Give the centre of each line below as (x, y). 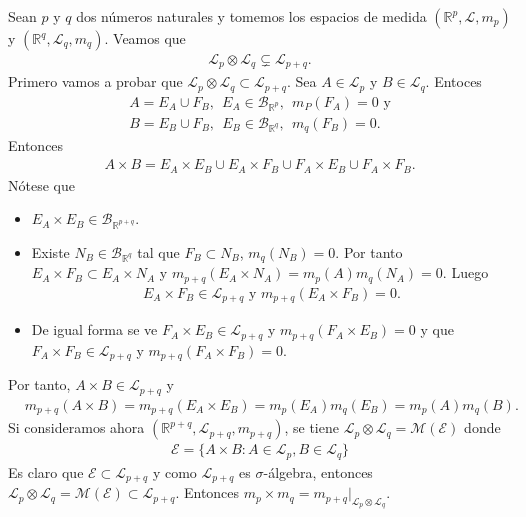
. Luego (465, 272)
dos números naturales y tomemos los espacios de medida (251, 16)
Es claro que (46, 471)
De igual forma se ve (94, 329)
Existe (50, 251)
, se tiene (311, 427)
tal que (158, 251)
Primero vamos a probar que (95, 81)
